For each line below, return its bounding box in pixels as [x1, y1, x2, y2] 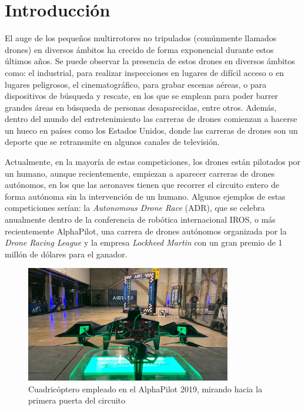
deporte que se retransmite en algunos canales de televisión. [5, 135, 220, 148]
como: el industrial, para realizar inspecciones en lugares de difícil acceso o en [5, 66, 284, 78]
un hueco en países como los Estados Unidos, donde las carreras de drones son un [5, 124, 298, 136]
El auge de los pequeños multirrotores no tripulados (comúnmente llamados [5, 32, 277, 44]
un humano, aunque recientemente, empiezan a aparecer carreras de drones [5, 167, 275, 179]
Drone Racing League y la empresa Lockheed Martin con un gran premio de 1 [5, 236, 283, 249]
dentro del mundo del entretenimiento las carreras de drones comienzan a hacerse [5, 113, 297, 125]
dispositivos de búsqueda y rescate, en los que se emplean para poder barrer [5, 90, 279, 102]
